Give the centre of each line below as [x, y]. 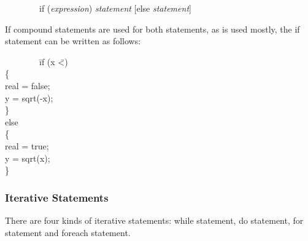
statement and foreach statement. [68, 232]
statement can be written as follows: [73, 41]
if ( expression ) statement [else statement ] [115, 8]
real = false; [28, 85]
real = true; [27, 145]
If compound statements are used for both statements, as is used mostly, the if [152, 29]
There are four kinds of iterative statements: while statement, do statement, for [154, 220]
